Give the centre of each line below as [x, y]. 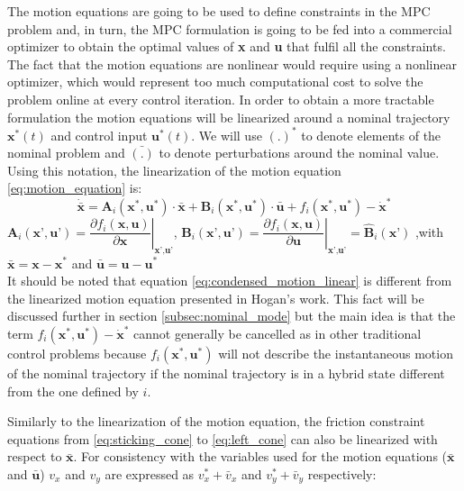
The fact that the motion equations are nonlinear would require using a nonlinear [232, 64]
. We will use [227, 135]
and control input [99, 135]
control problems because [77, 353]
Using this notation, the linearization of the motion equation [174, 170]
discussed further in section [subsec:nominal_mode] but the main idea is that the [232, 316]
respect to [35, 456]
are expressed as [150, 473]
